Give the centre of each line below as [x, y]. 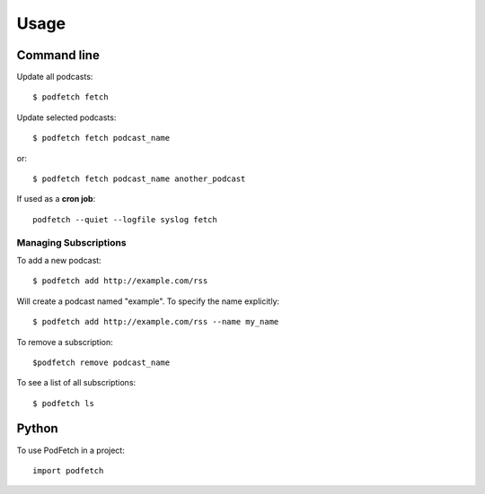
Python [37, 429]
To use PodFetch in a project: [71, 450]
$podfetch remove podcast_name [101, 362]
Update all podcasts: [55, 77]
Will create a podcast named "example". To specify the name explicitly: [148, 301]
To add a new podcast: [59, 260]
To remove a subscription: [65, 342]
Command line [58, 55]
